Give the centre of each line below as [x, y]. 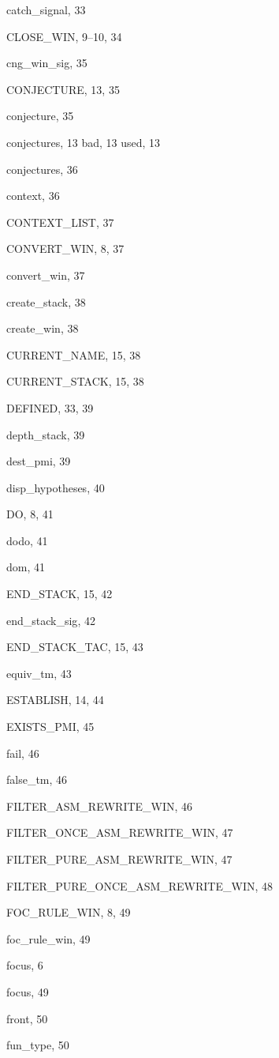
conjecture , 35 [40, 116]
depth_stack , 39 [46, 434]
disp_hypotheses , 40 [56, 487]
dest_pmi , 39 [39, 461]
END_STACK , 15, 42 [60, 594]
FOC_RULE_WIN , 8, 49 [69, 912]
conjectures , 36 [42, 169]
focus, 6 [25, 965]
